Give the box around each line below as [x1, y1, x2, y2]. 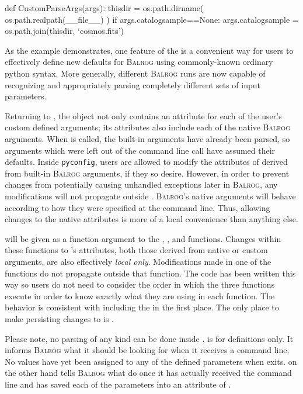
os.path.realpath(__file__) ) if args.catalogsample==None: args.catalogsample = [5, 13, 299, 25]
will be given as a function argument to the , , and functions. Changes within [5, 232, 281, 244]
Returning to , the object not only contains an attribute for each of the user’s [5, 109, 282, 122]
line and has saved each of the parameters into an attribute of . [5, 378, 231, 390]
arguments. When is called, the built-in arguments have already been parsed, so [5, 132, 290, 144]
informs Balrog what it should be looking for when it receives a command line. [5, 344, 290, 356]
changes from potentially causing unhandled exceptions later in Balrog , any [5, 178, 278, 191]
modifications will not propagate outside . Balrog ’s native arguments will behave [5, 189, 296, 202]
